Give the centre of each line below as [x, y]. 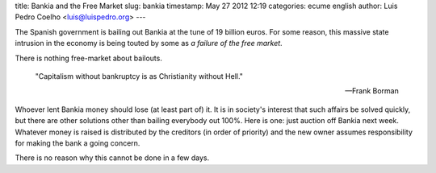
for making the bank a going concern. [78, 143]
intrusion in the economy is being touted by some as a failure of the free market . [149, 43]
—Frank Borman [371, 91]
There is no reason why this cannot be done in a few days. [112, 158]
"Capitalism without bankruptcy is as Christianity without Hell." [139, 76]
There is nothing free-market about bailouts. [89, 58]
